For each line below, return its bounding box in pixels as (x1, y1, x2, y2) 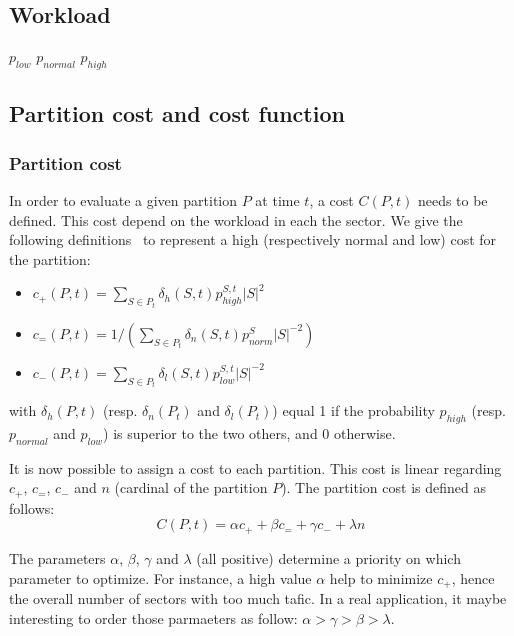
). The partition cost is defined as (281, 477, 486, 498)
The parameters (9, 547, 106, 568)
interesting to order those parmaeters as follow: (9, 607, 298, 628)
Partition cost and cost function (9, 98, 345, 129)
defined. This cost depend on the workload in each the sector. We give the (9, 209, 463, 230)
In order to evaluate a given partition (9, 190, 238, 210)
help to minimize (329, 567, 433, 588)
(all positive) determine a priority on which (196, 547, 461, 568)
